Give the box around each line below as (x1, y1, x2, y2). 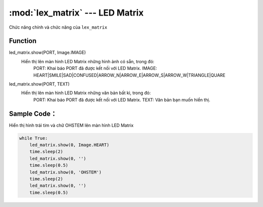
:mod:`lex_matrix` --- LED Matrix (9, 7, 144, 18)
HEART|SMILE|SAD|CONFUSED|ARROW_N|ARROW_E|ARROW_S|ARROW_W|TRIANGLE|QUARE (33, 72, 226, 78)
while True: (19, 135, 48, 141)
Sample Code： (9, 109, 57, 118)
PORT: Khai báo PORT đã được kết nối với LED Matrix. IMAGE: (33, 66, 157, 71)
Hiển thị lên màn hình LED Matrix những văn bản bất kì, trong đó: (21, 90, 151, 96)
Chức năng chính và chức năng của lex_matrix (9, 24, 107, 30)
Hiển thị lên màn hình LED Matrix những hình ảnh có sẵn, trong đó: (21, 58, 154, 64)
